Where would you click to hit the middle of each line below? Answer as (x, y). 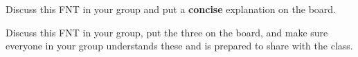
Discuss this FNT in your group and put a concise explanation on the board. (171, 9)
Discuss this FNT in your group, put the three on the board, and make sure (167, 32)
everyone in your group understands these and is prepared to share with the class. (179, 46)
